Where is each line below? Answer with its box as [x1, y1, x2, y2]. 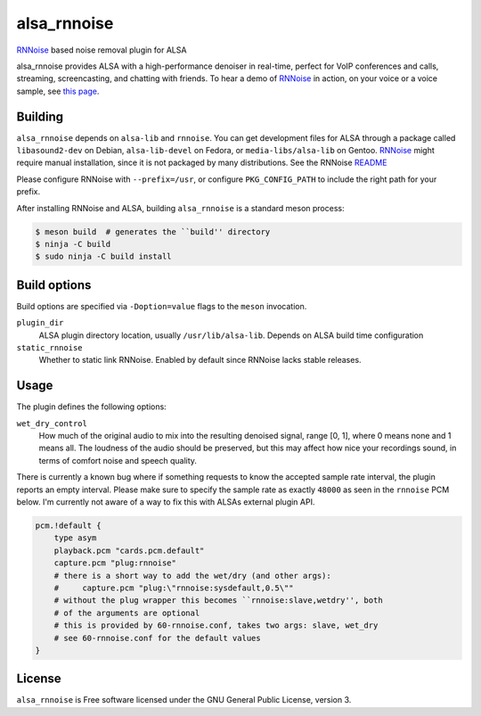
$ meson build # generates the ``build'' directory [35, 226, 271, 236]
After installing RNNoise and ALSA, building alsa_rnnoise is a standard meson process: [16, 202, 345, 213]
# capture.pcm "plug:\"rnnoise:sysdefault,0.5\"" [53, 582, 294, 593]
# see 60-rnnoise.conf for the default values [53, 633, 262, 643]
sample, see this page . [16, 86, 100, 96]
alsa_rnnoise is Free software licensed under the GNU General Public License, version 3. [16, 695, 352, 705]
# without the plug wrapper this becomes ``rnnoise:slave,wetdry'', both [53, 596, 383, 605]
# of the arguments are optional [53, 607, 200, 618]
